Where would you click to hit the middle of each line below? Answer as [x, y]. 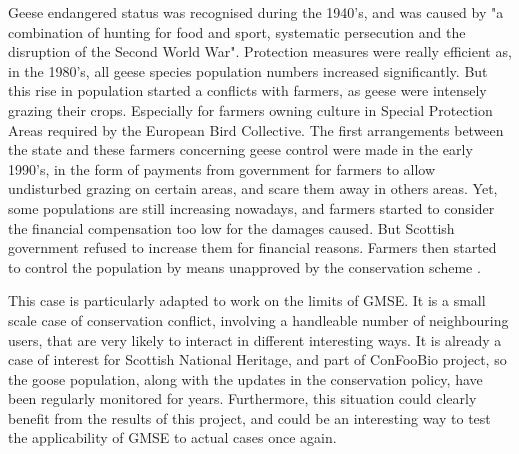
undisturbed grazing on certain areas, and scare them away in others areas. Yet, [253, 188]
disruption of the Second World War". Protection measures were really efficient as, [260, 51]
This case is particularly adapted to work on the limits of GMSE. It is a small [247, 300]
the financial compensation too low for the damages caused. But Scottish [231, 227]
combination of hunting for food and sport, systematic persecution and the [237, 31]
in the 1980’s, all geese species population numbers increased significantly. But [248, 70]
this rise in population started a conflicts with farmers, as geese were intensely [247, 90]
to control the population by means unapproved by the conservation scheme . [244, 266]
